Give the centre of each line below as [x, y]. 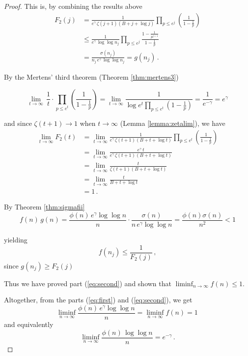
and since [18, 123]
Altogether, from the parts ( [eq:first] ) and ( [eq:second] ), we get [98, 300]
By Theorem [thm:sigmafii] [44, 207]
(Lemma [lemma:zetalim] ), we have [173, 123]
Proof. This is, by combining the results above [73, 6]
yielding [16, 240]
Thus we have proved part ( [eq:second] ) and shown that [88, 283]
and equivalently [29, 324]
